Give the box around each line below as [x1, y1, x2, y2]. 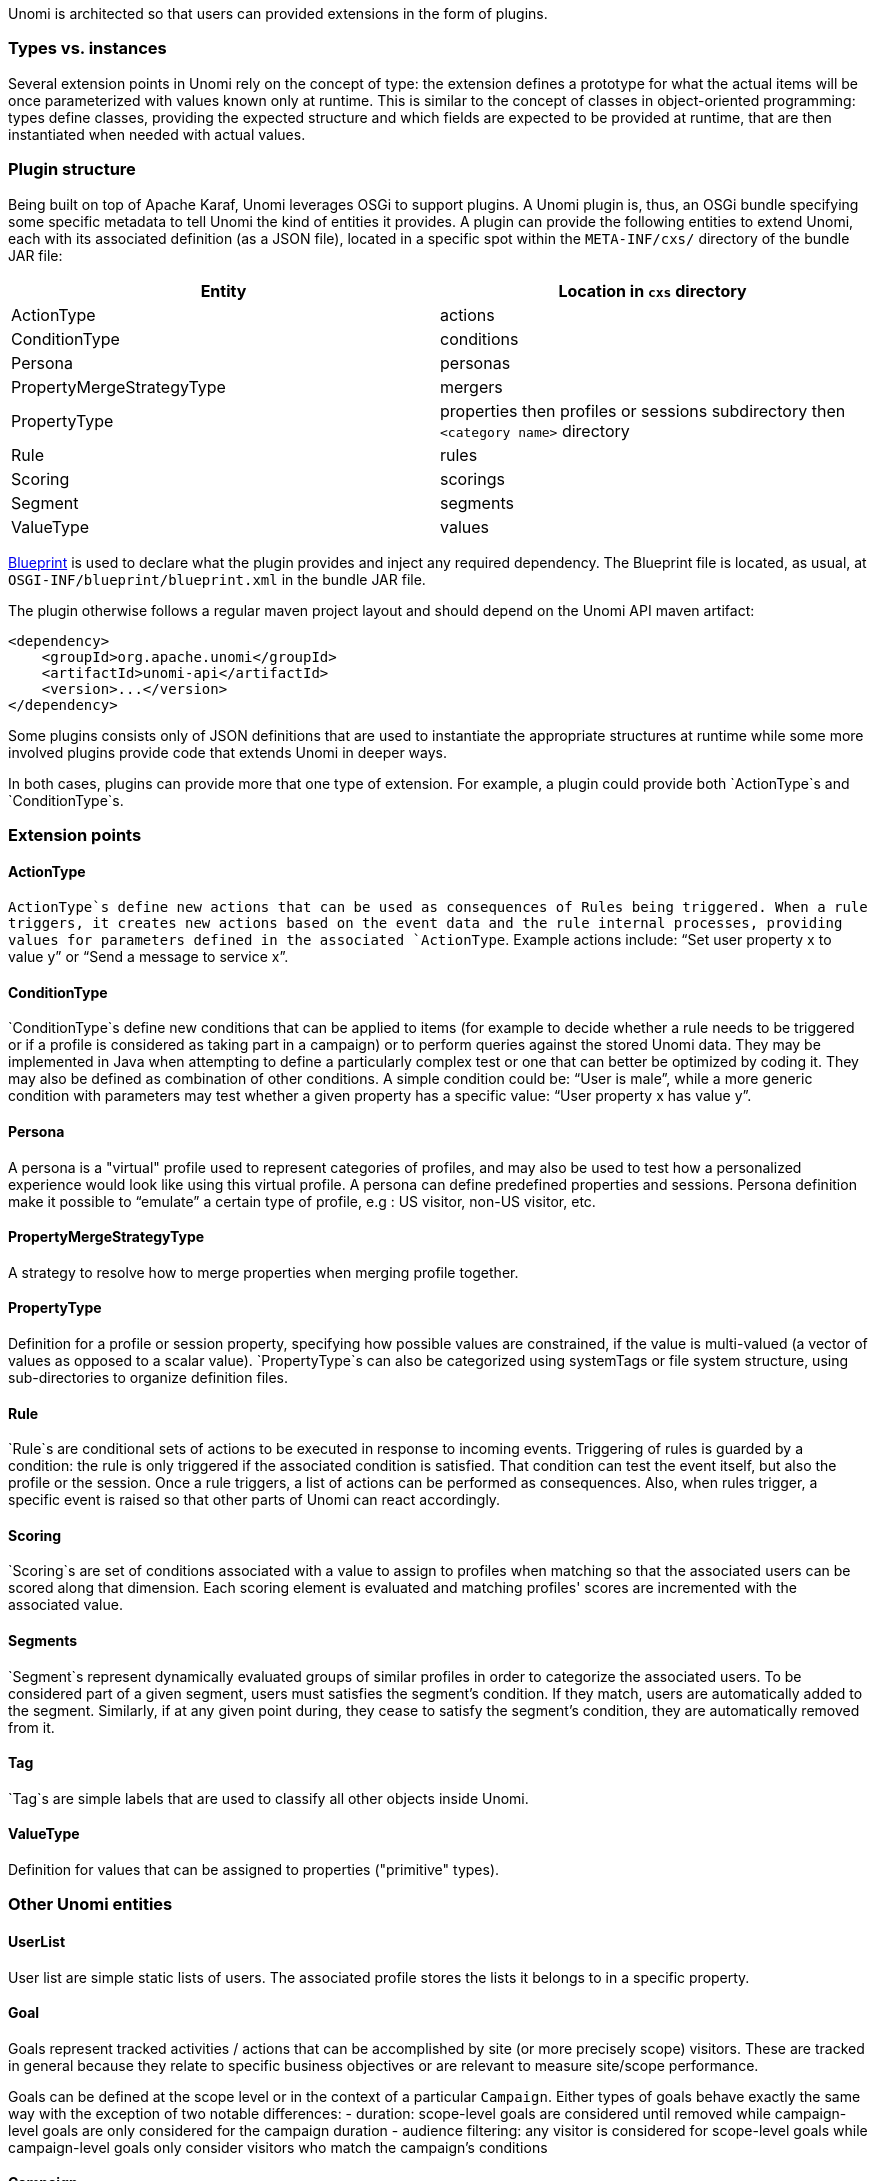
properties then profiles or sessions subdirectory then [440, 400, 846, 421]
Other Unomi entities [8, 1894, 173, 1915]
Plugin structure [8, 159, 136, 180]
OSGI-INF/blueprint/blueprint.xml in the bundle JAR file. [8, 570, 426, 588]
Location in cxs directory [558, 280, 747, 301]
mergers [440, 376, 503, 397]
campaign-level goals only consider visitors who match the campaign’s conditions [8, 2138, 548, 2156]
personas [440, 352, 511, 373]
